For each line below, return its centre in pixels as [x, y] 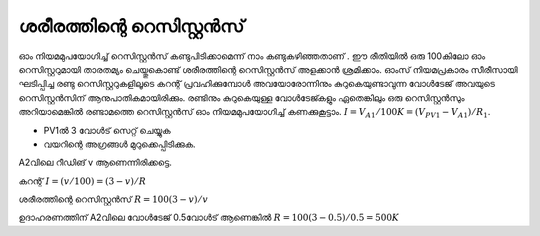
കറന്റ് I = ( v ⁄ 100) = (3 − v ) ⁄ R [82, 181]
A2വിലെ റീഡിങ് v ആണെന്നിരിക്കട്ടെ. [95, 162]
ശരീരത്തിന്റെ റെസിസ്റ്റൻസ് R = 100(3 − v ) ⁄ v [113, 199]
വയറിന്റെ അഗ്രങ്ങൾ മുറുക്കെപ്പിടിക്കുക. [119, 144]
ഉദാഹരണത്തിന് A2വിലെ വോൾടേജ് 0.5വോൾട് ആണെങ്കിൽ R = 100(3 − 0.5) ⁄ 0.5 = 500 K [209, 217]
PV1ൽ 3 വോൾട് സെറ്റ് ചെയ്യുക [107, 130]
